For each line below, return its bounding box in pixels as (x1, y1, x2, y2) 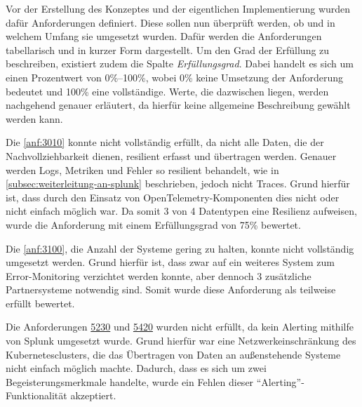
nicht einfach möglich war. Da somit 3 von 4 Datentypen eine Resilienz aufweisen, (6, 203, 357, 218)
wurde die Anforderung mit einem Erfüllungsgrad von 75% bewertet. (6, 217, 301, 232)
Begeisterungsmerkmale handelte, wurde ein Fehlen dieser (6, 374, 254, 389)
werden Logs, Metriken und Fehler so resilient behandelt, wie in (6, 162, 279, 177)
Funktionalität (6, 388, 67, 403)
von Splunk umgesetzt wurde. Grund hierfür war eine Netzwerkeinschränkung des (6, 333, 356, 348)
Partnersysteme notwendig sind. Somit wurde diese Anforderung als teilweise (6, 282, 336, 297)
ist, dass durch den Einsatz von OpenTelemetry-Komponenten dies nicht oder (6, 189, 340, 204)
